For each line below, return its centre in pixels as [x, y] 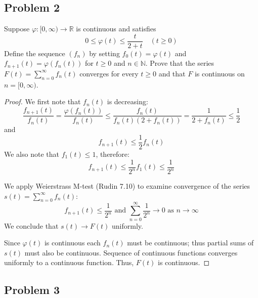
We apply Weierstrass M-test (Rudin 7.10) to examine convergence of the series [127, 186]
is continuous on [220, 73]
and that [172, 73]
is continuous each [72, 243]
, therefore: [113, 154]
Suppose [17, 29]
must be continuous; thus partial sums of [190, 243]
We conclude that [31, 225]
